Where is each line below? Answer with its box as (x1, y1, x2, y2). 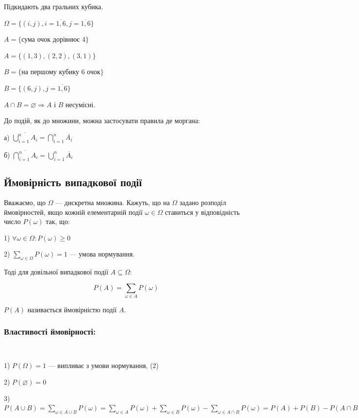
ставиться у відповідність (164, 207, 240, 217)
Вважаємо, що (4, 197, 46, 207)
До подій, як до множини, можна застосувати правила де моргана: (4, 115, 200, 126)
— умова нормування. (69, 249, 135, 259)
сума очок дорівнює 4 (21, 34, 86, 44)
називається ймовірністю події (27, 305, 117, 315)
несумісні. (65, 99, 96, 109)
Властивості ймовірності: (4, 325, 96, 337)
